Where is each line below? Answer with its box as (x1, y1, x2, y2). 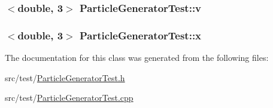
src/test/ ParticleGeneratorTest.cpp (5, 91, 134, 104)
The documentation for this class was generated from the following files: (5, 51, 269, 64)
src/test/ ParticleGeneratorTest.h (5, 71, 125, 84)
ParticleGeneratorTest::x (79, 27, 202, 42)
